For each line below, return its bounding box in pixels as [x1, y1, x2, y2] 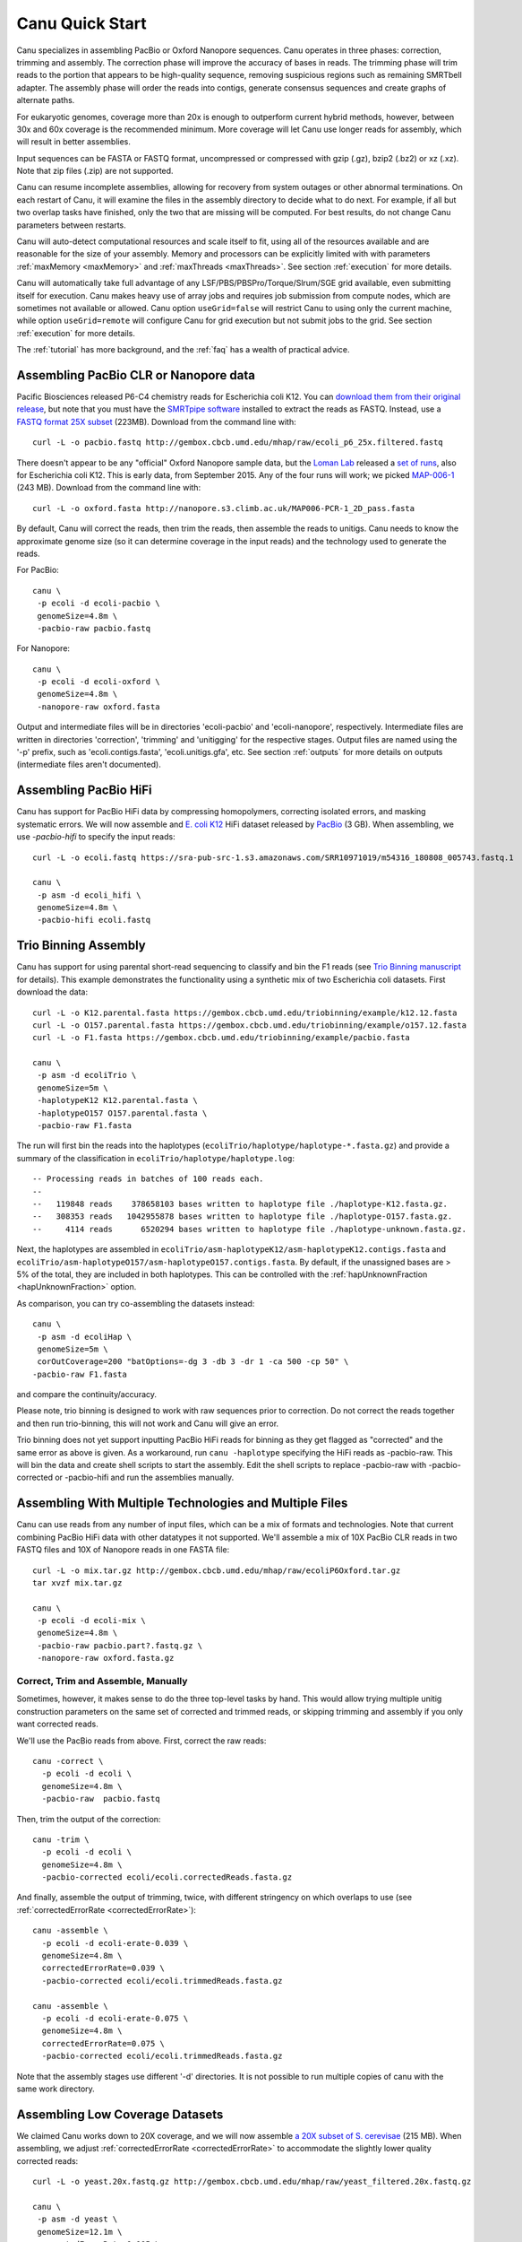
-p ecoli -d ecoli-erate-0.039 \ [41, 1938, 189, 1948]
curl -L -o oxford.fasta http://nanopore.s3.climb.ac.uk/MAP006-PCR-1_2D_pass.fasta [32, 503, 415, 513]
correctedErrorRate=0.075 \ [41, 2038, 166, 2048]
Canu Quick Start [16, 13, 147, 33]
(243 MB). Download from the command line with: [16, 482, 201, 493]
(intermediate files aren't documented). [16, 759, 161, 770]
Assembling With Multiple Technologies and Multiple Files [16, 1496, 348, 1511]
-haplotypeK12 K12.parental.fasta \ [37, 1095, 199, 1106]
